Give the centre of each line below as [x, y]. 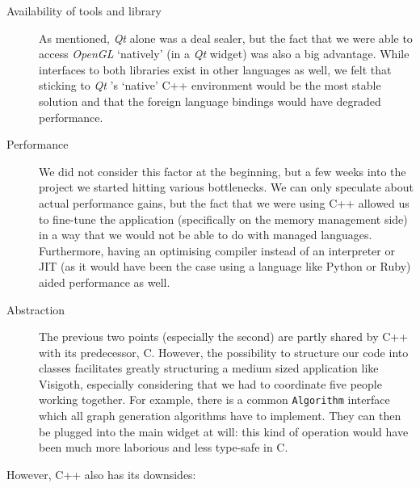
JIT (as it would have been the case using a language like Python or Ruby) [225, 266]
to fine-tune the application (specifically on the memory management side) [223, 219]
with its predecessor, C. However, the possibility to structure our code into [224, 352]
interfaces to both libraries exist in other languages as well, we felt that [215, 69]
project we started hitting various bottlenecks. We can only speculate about [226, 187]
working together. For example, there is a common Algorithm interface [214, 400]
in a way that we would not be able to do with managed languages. [206, 235]
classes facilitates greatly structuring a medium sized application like [209, 368]
